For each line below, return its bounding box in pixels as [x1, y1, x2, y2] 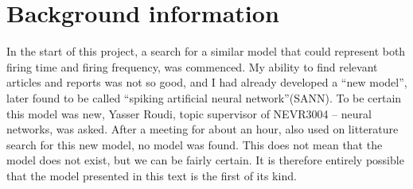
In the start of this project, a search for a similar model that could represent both [6, 43, 406, 60]
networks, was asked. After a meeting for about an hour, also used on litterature [6, 121, 399, 137]
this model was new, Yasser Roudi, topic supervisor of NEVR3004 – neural [6, 105, 372, 121]
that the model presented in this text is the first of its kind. [6, 167, 297, 183]
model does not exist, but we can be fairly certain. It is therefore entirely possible [6, 152, 404, 168]
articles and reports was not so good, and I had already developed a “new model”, [6, 74, 407, 91]
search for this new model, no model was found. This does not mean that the [6, 136, 383, 152]
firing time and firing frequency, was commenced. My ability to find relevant [6, 58, 378, 75]
